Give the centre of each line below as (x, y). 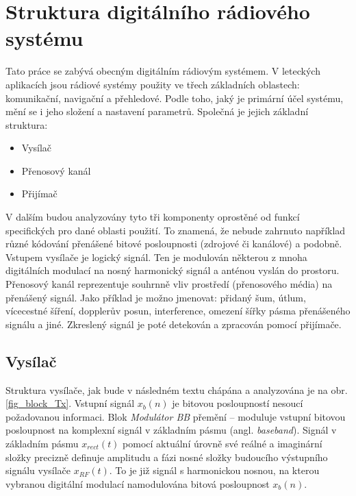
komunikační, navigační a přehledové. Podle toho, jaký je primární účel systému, (175, 98)
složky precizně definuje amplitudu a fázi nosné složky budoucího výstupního (167, 457)
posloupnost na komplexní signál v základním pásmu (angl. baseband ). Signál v (171, 430)
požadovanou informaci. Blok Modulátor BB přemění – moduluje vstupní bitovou (176, 416)
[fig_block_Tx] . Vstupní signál (70, 403)
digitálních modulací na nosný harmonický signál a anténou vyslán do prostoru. (173, 270)
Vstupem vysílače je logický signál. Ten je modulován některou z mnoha (156, 257)
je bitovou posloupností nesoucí (238, 403)
